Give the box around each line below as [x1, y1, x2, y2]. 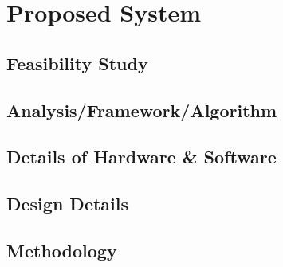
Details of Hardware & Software [6, 144, 277, 169]
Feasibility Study [6, 50, 148, 75]
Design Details [6, 191, 129, 216]
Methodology [6, 238, 117, 262]
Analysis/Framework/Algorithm [6, 97, 277, 122]
